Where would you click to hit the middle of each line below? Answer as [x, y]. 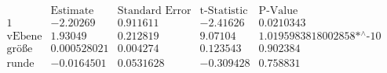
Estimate [72, 11]
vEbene [24, 37]
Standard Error [154, 11]
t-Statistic [224, 11]
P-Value [278, 11]
